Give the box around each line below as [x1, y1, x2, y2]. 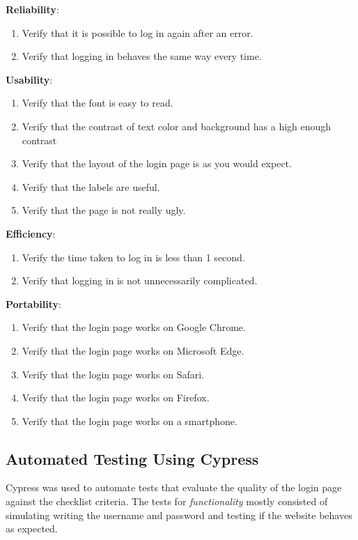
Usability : [6, 72, 53, 86]
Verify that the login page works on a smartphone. [22, 413, 238, 428]
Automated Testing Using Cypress [6, 447, 259, 469]
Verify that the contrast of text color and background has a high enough [22, 118, 332, 133]
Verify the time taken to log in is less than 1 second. [22, 249, 245, 264]
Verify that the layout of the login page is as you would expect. [22, 156, 292, 171]
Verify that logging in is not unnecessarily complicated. [22, 273, 258, 288]
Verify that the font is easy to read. [22, 95, 173, 110]
